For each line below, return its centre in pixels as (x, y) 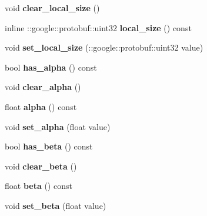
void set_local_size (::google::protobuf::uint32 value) (104, 47)
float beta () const (39, 186)
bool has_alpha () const (51, 67)
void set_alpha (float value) (58, 126)
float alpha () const (41, 106)
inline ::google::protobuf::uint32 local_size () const (98, 27)
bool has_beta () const (49, 146)
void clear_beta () (41, 166)
